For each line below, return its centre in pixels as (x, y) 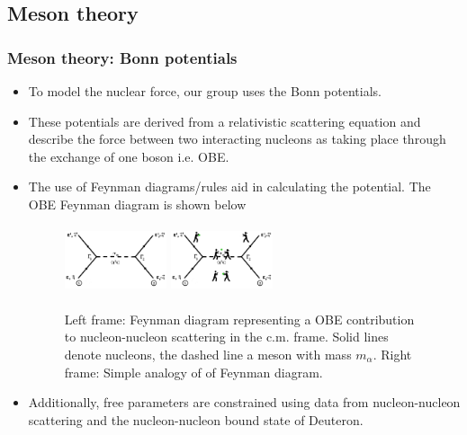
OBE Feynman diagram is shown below (137, 204)
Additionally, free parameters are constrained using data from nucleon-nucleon (244, 402)
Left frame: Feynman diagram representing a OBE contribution (239, 319)
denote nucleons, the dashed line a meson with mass (208, 354)
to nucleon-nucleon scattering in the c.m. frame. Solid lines (226, 337)
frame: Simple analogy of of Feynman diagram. (193, 372)
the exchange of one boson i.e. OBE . (129, 156)
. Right (392, 354)
